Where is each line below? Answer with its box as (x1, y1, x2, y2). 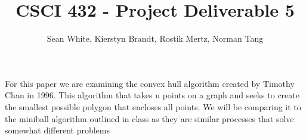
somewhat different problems (5, 124, 110, 136)
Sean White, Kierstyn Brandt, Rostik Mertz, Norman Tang (47, 32, 264, 45)
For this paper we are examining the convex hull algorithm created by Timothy (5, 77, 295, 89)
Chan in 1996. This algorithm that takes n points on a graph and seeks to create (5, 89, 299, 101)
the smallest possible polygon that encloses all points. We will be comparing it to (5, 100, 301, 113)
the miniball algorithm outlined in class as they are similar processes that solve (5, 112, 294, 125)
